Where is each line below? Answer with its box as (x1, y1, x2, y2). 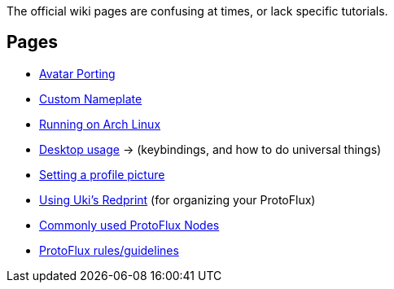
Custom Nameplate (39, 91, 142, 106)
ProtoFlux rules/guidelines (39, 243, 179, 257)
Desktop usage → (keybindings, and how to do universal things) (39, 142, 382, 156)
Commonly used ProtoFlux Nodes (39, 217, 220, 232)
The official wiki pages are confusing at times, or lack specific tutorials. (7, 4, 388, 18)
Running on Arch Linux (39, 116, 161, 131)
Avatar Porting (39, 66, 116, 81)
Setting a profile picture (39, 167, 165, 182)
